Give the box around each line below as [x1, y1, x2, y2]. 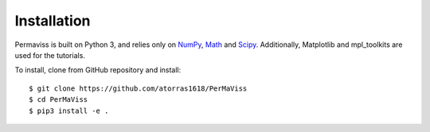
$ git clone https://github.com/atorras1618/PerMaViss [29, 83, 248, 93]
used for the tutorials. [14, 50, 85, 60]
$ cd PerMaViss [29, 95, 88, 104]
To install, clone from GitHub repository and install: [14, 65, 182, 75]
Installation [14, 12, 91, 29]
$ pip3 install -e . [29, 106, 109, 115]
